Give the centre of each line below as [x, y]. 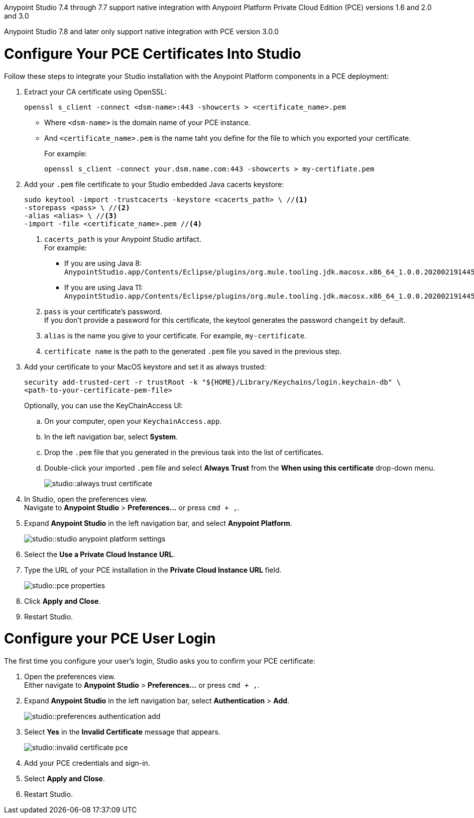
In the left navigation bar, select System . [111, 436]
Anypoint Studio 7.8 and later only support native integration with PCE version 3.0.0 [142, 31]
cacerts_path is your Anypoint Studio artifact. [123, 239]
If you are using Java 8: [103, 263]
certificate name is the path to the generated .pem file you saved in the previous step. [193, 351]
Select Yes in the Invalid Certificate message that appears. [122, 732]
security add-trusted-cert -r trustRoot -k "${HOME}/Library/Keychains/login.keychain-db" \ [213, 382]
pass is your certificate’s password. [103, 311]
